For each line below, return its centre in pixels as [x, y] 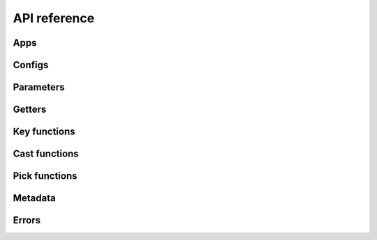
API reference [54, 18]
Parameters [39, 87]
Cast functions [46, 154]
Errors [27, 220]
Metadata [34, 198]
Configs [31, 65]
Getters [30, 110]
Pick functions [45, 176]
